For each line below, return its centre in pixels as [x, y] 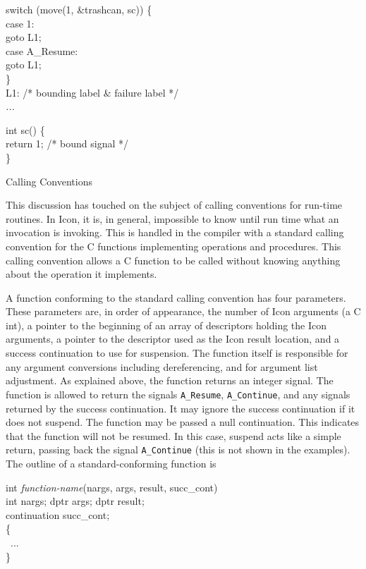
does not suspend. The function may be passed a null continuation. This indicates [183, 422]
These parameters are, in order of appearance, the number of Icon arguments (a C [183, 311]
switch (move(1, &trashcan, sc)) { [79, 9]
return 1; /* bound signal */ [67, 143]
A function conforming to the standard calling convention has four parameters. [176, 297]
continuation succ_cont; [58, 514]
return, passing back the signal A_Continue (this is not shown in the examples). [178, 449]
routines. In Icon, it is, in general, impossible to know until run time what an [172, 218]
